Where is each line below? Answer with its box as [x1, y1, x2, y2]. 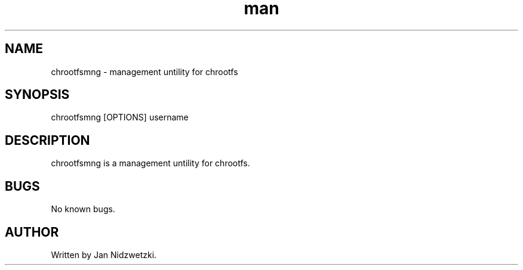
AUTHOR [5, 224, 59, 240]
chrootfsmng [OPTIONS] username [51, 112, 189, 123]
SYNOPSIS [5, 87, 70, 103]
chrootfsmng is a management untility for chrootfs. [51, 158, 250, 169]
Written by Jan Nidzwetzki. [51, 249, 157, 260]
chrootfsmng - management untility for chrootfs [51, 66, 238, 77]
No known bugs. [51, 204, 115, 215]
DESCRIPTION [5, 132, 90, 148]
